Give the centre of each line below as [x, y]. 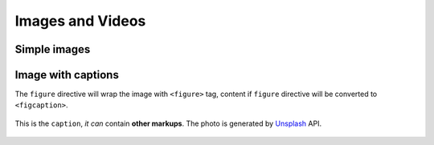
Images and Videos [80, 21]
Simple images [53, 49]
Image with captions [67, 75]
